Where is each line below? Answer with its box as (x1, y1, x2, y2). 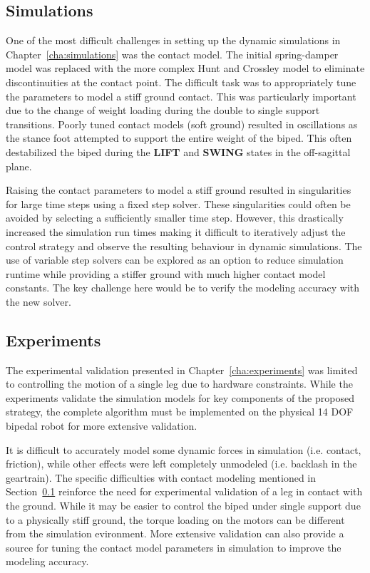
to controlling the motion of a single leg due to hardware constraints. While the (6, 376, 353, 391)
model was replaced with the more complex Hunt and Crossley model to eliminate (6, 61, 365, 76)
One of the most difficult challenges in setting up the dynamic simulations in (6, 33, 341, 48)
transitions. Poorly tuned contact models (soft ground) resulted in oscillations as (6, 116, 358, 131)
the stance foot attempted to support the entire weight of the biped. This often (6, 130, 352, 145)
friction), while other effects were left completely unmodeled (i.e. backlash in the (6, 456, 357, 471)
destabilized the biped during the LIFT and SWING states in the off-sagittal (6, 144, 351, 159)
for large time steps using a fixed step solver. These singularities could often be (6, 196, 351, 211)
